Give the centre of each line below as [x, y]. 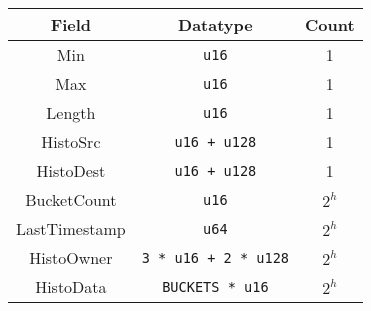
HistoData [71, 286]
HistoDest [71, 170]
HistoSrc [71, 141]
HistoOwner [71, 257]
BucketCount [71, 199]
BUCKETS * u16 [215, 286]
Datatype [215, 24]
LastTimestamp [71, 228]
